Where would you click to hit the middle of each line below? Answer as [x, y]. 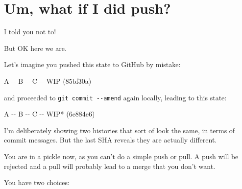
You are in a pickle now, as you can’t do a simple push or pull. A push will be [121, 156]
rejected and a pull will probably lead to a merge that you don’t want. [110, 166]
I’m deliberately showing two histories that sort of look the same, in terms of [120, 130]
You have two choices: [37, 182]
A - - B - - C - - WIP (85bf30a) [48, 81]
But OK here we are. [35, 48]
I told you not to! [30, 32]
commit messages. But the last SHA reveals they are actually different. [110, 140]
